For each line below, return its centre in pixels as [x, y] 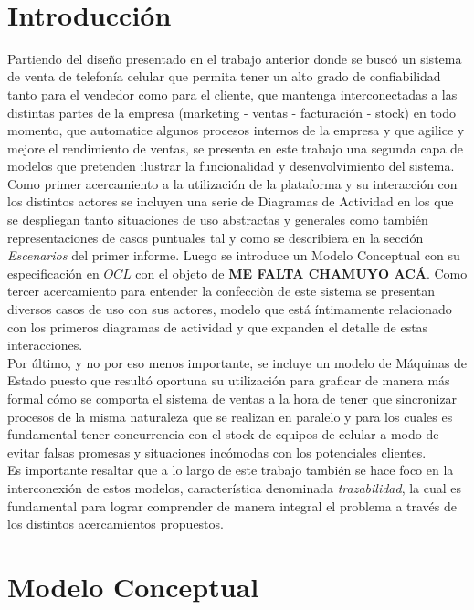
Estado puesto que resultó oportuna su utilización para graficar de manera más [229, 380]
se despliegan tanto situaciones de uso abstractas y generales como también [218, 220]
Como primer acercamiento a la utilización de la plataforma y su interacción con [232, 183]
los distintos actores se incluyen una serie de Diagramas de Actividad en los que [231, 201]
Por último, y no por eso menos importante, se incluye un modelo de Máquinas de [237, 362]
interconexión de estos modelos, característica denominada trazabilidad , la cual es [235, 487]
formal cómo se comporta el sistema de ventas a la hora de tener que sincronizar [232, 398]
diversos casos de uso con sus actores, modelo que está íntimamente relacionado [230, 309]
